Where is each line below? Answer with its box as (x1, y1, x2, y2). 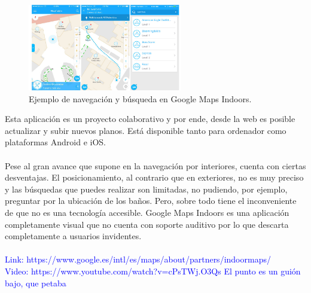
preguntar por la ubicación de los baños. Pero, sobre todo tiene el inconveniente (5, 194, 297, 207)
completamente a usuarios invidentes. (5, 230, 142, 242)
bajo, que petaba (5, 276, 66, 289)
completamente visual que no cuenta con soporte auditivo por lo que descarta (5, 218, 289, 230)
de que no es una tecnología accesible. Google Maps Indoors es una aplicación (5, 206, 289, 219)
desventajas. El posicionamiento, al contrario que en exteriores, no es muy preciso (5, 171, 304, 184)
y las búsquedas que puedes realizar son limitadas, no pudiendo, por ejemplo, (5, 182, 288, 195)
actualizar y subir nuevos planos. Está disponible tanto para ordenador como (5, 124, 286, 136)
